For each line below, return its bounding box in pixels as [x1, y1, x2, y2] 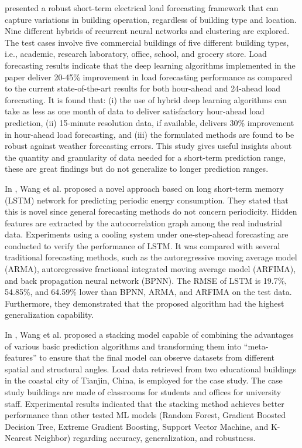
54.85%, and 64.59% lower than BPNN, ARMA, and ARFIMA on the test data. [5, 286, 292, 298]
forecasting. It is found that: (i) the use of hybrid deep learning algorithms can [5, 93, 287, 106]
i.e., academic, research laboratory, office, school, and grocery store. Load [5, 47, 267, 60]
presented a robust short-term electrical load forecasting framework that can [5, 2, 279, 13]
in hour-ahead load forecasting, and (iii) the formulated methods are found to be [5, 128, 294, 140]
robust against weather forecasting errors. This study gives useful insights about [5, 140, 292, 152]
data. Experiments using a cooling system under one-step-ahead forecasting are [5, 228, 289, 240]
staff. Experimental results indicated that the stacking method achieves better [5, 397, 284, 409]
